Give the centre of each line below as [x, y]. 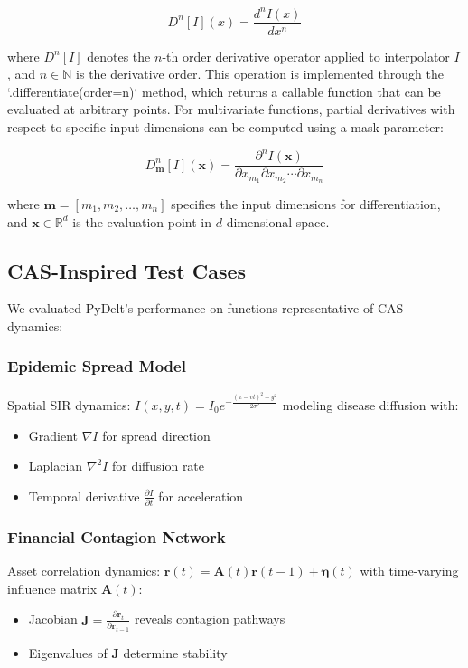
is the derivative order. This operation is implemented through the [260, 74]
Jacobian [53, 619]
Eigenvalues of [68, 652]
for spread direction [156, 435]
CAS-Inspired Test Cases [127, 270]
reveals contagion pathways [210, 619]
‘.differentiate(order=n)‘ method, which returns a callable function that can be [224, 91]
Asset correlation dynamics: [84, 571]
